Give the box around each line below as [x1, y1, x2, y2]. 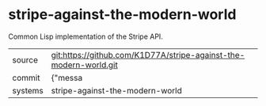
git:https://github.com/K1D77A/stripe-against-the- [51, 49, 245, 60]
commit [12, 72, 40, 83]
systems [12, 85, 44, 96]
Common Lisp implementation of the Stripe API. [8, 32, 164, 41]
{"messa [51, 72, 83, 83]
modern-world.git [51, 59, 119, 70]
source [12, 54, 38, 65]
